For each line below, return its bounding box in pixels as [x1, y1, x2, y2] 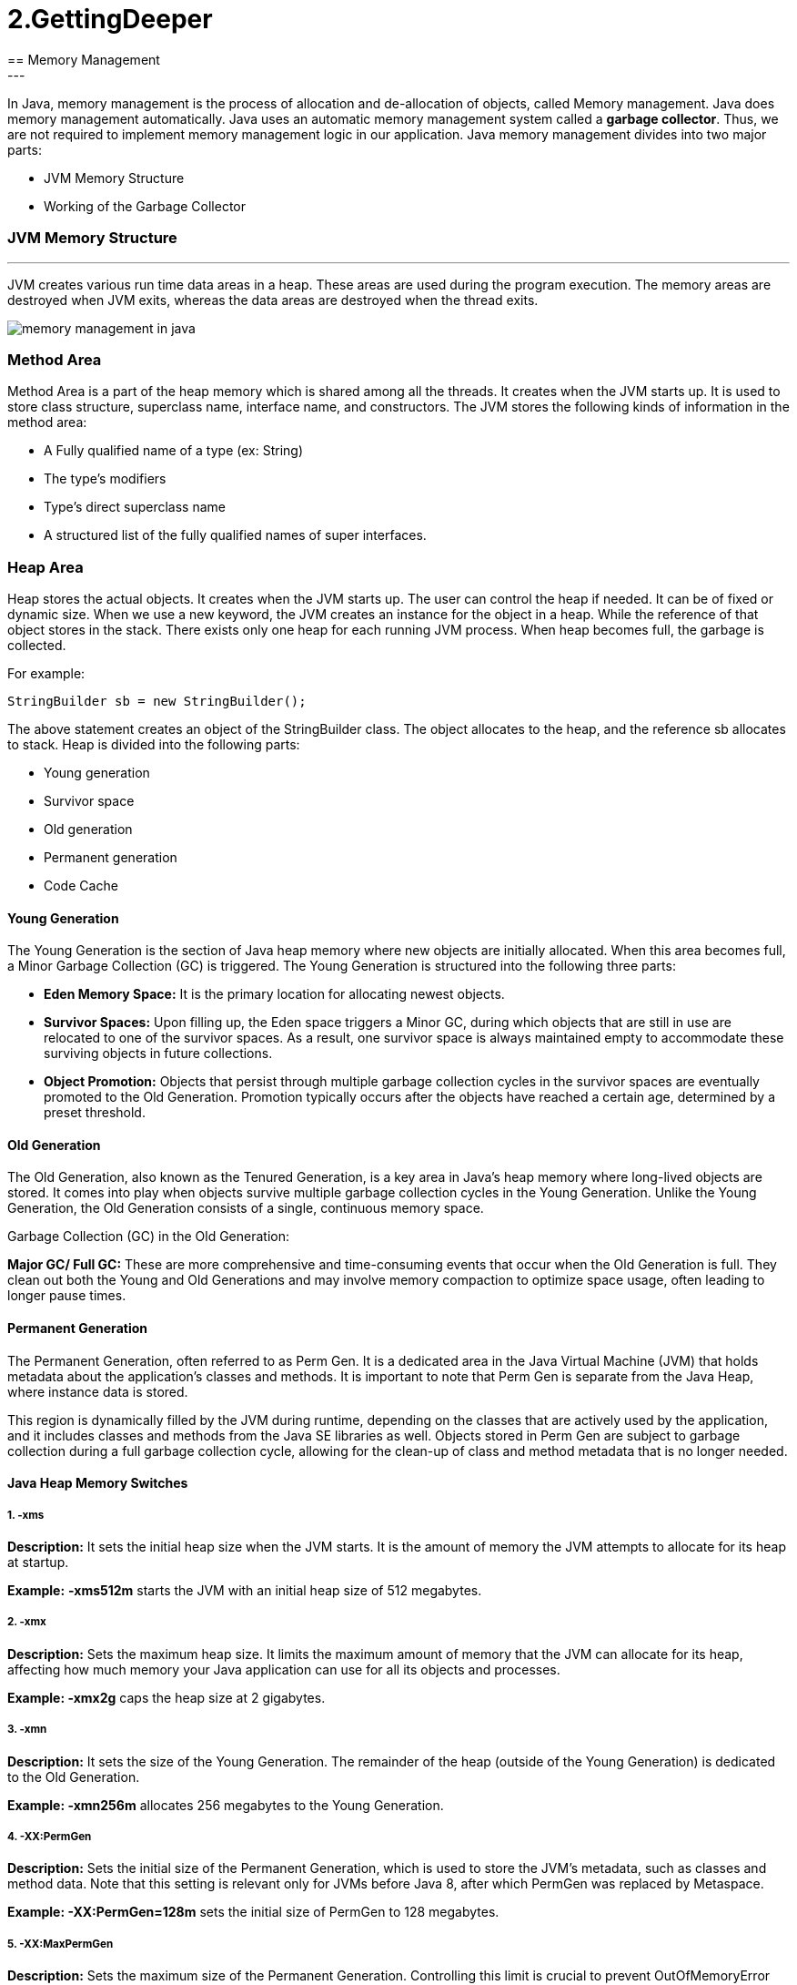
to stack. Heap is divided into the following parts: [7, 737, 300, 752]
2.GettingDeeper [7, 4, 213, 35]
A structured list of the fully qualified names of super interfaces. [44, 527, 427, 544]
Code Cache [44, 878, 118, 893]
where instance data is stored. [7, 1383, 188, 1400]
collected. [7, 637, 66, 653]
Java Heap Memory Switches [7, 1475, 188, 1491]
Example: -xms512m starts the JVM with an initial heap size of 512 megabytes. [7, 1583, 482, 1599]
